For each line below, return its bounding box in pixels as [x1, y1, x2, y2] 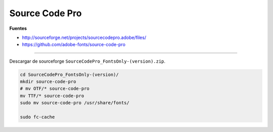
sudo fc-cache [20, 114, 55, 120]
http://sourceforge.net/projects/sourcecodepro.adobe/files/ [22, 34, 147, 40]
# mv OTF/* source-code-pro [20, 86, 89, 92]
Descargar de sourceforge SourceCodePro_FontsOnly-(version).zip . [9, 58, 166, 64]
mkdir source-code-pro [20, 79, 76, 84]
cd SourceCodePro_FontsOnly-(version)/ [20, 71, 119, 77]
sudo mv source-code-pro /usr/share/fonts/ [20, 100, 130, 106]
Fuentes [9, 25, 27, 31]
